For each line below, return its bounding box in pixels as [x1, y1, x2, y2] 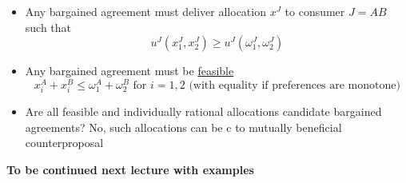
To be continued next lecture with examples [6, 161, 254, 177]
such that [25, 18, 72, 35]
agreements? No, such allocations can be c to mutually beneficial [25, 118, 342, 135]
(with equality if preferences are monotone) [189, 79, 400, 91]
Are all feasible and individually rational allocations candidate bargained [25, 103, 382, 120]
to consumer [285, 3, 345, 19]
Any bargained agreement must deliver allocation [25, 3, 266, 19]
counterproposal [25, 134, 104, 151]
